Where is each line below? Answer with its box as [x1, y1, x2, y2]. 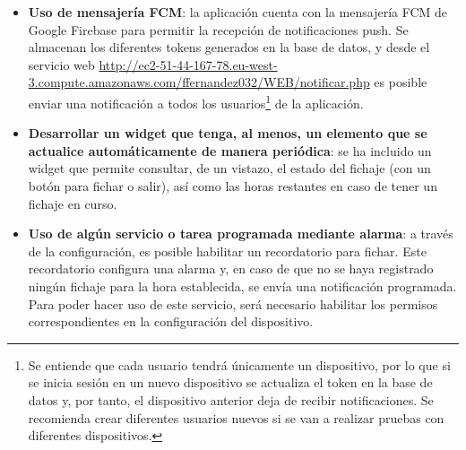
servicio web [28, 55, 95, 74]
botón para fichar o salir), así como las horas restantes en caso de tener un [28, 177, 437, 195]
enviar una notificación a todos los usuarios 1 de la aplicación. [28, 91, 364, 112]
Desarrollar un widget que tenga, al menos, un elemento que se [28, 124, 427, 143]
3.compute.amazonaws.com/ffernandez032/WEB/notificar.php [28, 73, 370, 91]
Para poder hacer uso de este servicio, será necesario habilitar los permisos [28, 294, 438, 313]
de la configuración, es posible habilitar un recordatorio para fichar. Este [28, 241, 427, 260]
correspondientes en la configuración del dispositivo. [28, 312, 314, 331]
